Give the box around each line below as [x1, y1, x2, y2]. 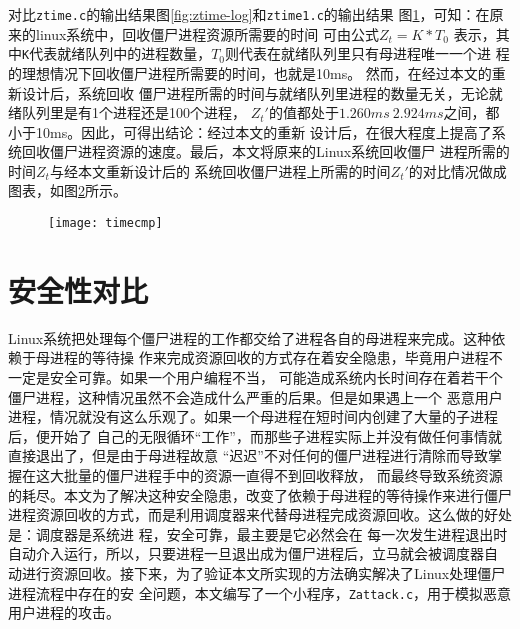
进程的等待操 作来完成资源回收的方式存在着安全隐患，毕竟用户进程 [49, 347, 489, 368]
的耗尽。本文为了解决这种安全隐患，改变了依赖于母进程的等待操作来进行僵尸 [8, 484, 512, 505]
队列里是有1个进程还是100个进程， [21, 102, 246, 123]
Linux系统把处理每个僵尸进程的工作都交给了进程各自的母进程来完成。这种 [8, 327, 492, 348]
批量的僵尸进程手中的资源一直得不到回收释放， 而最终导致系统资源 [63, 465, 503, 485]
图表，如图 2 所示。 [8, 180, 127, 201]
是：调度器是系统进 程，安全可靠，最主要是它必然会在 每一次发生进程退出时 [8, 523, 508, 544]
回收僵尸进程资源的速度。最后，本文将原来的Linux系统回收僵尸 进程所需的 [21, 141, 510, 162]
